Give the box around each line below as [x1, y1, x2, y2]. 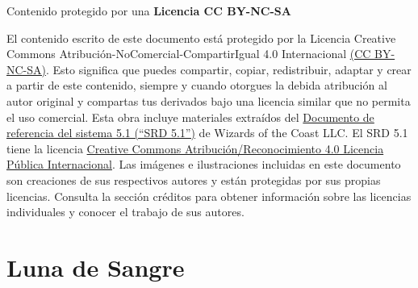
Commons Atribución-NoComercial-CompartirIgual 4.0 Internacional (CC [6, 45, 371, 62]
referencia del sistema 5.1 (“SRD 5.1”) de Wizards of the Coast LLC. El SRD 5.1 [6, 124, 408, 141]
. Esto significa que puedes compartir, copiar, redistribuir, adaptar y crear [46, 61, 412, 77]
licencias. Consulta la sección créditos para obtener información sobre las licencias [6, 187, 412, 204]
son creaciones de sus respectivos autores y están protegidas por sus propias [6, 171, 381, 188]
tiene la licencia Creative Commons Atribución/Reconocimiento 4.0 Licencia [6, 140, 384, 157]
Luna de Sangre [6, 250, 185, 283]
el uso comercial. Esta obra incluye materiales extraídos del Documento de [6, 108, 374, 125]
